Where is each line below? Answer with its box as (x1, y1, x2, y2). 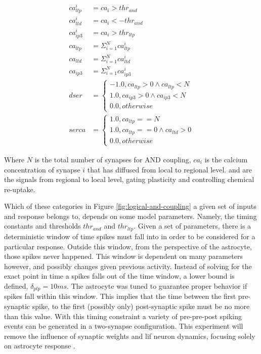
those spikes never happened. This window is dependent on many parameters (4, 251, 243, 261)
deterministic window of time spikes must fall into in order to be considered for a (4, 231, 255, 241)
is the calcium (204, 154, 248, 164)
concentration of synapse (4, 164, 80, 174)
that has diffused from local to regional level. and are (87, 164, 252, 174)
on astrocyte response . (4, 340, 75, 351)
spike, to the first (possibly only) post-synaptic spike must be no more (32, 300, 250, 311)
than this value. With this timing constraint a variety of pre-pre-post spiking (4, 311, 242, 321)
